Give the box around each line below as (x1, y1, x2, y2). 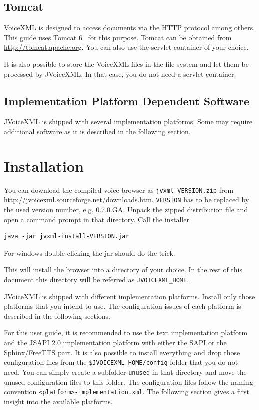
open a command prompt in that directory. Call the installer (4, 214, 189, 224)
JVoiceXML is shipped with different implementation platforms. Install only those (4, 291, 255, 301)
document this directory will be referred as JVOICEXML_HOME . (4, 274, 189, 284)
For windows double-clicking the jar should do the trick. (4, 247, 175, 258)
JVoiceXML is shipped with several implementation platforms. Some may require (4, 116, 253, 127)
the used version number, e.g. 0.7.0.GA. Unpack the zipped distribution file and (4, 204, 248, 214)
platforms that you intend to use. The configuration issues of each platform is (4, 301, 241, 311)
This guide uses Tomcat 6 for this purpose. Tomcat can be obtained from (4, 32, 232, 42)
